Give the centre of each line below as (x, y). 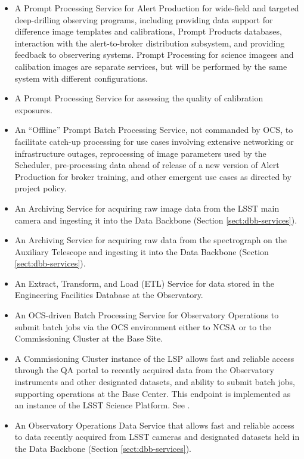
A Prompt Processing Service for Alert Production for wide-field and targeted (157, 8)
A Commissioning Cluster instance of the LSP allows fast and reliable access (154, 358)
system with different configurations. (81, 78)
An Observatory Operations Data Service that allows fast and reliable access (154, 425)
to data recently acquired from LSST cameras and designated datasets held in (157, 437)
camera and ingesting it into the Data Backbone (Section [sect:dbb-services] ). (156, 220)
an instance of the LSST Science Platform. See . (102, 405)
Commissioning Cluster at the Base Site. (89, 338)
